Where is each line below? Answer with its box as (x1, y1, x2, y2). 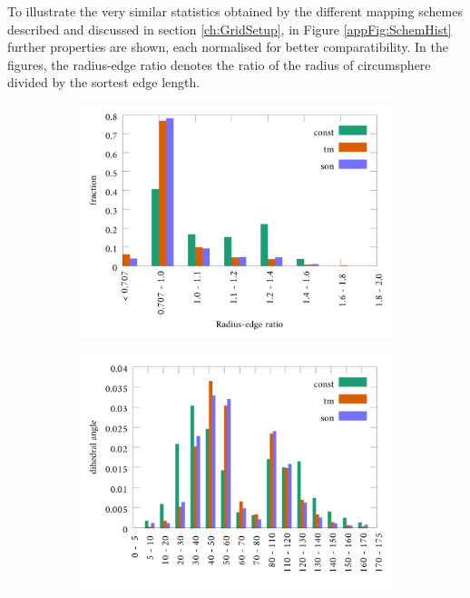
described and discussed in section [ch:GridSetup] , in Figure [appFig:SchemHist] (7, 19, 452, 38)
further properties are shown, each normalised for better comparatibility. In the (7, 37, 448, 56)
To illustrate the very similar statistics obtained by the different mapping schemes (7, 2, 463, 20)
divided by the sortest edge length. (7, 73, 201, 92)
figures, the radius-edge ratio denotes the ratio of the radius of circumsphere (7, 55, 431, 74)
